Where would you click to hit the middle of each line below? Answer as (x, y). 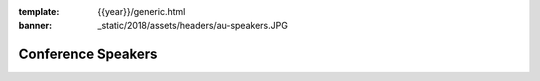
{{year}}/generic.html (141, 11)
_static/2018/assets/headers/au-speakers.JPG (193, 26)
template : (39, 11)
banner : (35, 26)
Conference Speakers (88, 54)
